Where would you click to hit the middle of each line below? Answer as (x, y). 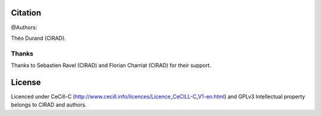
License (26, 82)
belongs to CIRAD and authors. (49, 105)
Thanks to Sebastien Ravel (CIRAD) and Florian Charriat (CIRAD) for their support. (111, 65)
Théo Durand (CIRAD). (39, 38)
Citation (26, 13)
